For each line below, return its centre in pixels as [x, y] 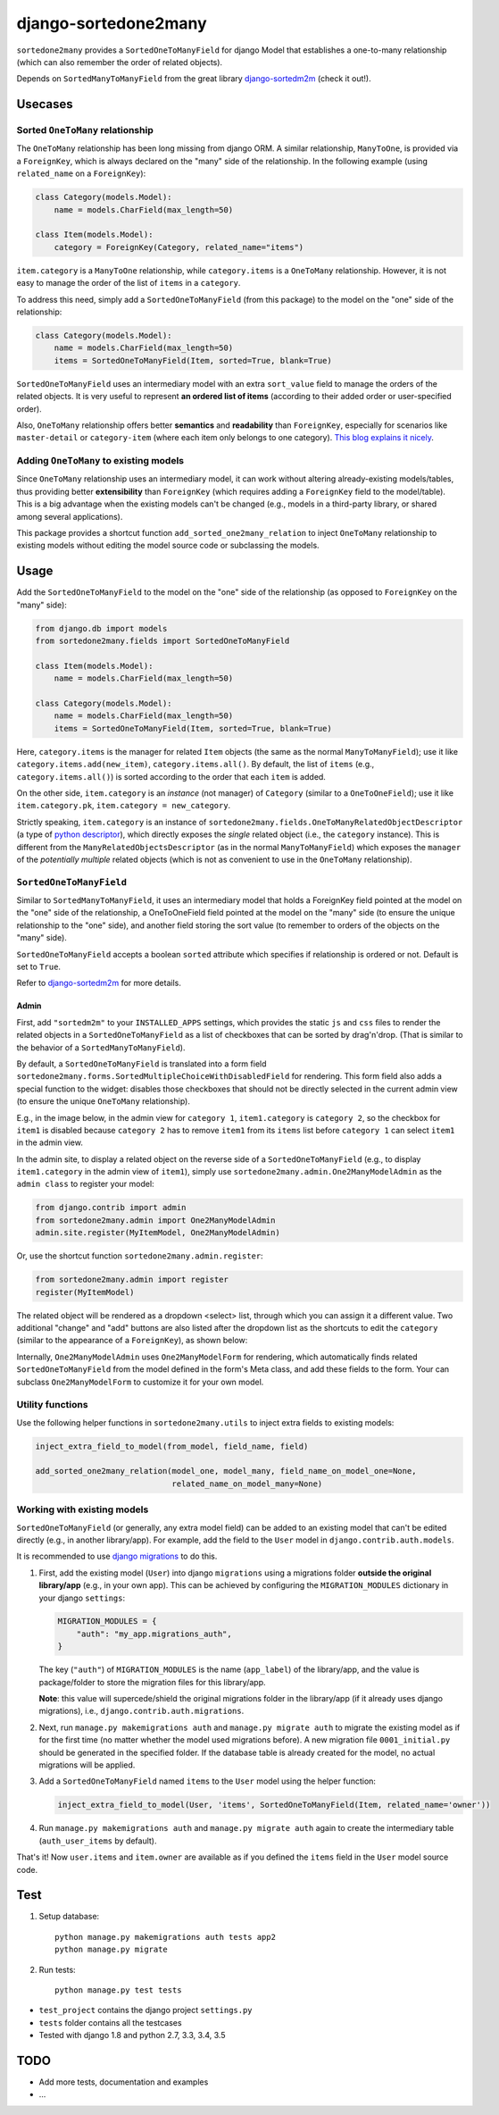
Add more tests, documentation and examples [124, 2082]
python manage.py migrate [112, 1950]
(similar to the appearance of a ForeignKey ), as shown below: [132, 1341]
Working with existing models [83, 1509]
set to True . [39, 966]
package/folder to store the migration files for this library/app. [152, 1682]
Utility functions [52, 1405]
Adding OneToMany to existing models [100, 461]
